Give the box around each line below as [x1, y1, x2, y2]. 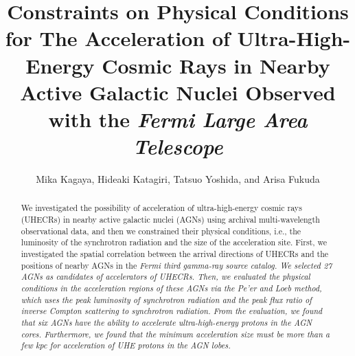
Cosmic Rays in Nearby [102, 51, 330, 79]
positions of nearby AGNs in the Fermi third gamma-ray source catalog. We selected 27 [21, 259, 332, 271]
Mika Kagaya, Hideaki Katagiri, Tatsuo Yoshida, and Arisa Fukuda [36, 172, 320, 186]
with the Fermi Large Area [48, 104, 308, 133]
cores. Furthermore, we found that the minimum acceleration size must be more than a [21, 328, 330, 340]
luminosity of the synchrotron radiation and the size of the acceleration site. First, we [21, 236, 328, 248]
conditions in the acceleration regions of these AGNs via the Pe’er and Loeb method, [21, 282, 322, 294]
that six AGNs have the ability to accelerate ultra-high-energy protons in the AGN [21, 317, 312, 329]
